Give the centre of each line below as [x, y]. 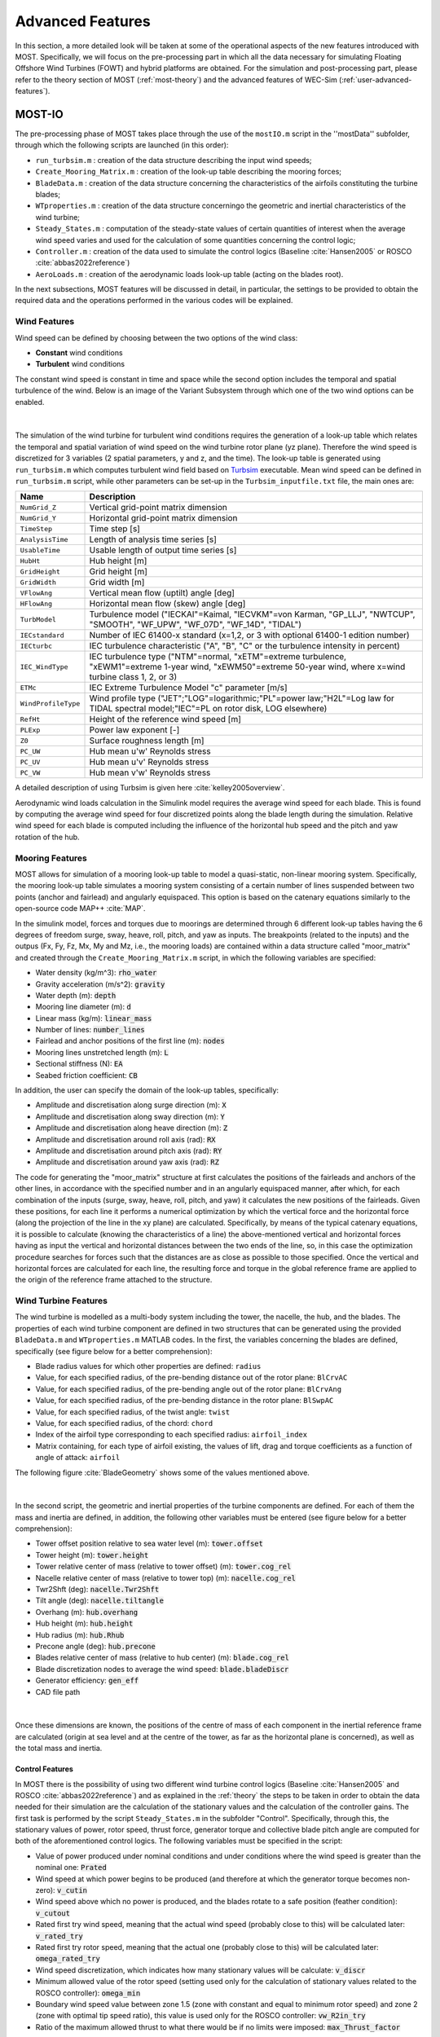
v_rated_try [59, 1936]
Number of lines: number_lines [90, 1030]
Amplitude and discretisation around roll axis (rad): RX [125, 1139]
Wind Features [45, 322]
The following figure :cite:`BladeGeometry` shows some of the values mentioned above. [162, 1472]
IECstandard [42, 635]
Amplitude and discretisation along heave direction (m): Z [132, 1128]
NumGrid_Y [38, 518]
